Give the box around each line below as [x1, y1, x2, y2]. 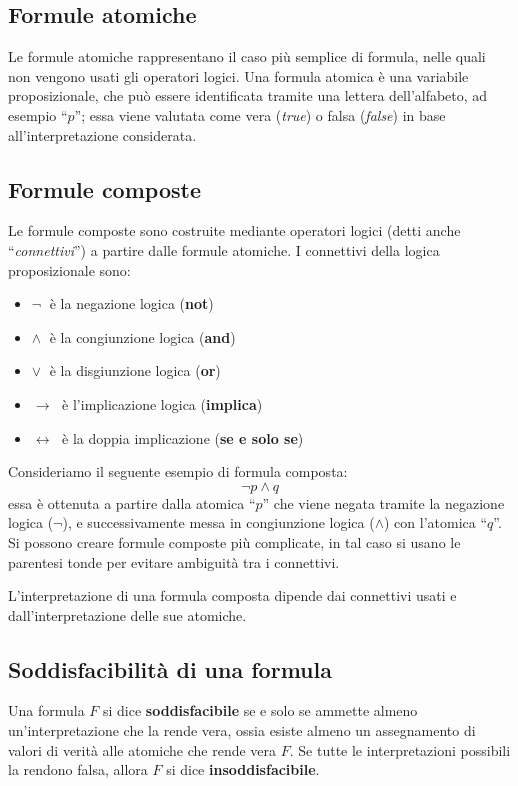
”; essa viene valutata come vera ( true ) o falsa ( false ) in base [74, 104, 446, 125]
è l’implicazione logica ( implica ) [62, 393, 263, 414]
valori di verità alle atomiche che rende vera [8, 739, 277, 760]
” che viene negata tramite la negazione [262, 492, 505, 513]
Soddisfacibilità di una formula [8, 653, 332, 684]
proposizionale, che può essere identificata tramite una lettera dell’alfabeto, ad [8, 85, 488, 106]
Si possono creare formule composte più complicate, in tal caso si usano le [8, 531, 461, 552]
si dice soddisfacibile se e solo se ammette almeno [103, 700, 418, 721]
